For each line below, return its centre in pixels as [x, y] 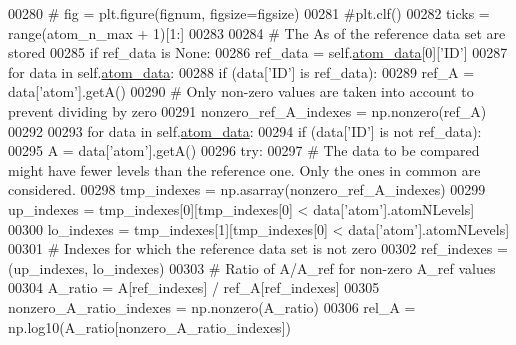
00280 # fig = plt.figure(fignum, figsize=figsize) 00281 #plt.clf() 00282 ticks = [249, 13]
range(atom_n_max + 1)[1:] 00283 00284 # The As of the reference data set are [257, 32]
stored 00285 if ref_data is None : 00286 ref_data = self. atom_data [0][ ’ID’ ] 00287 [258, 52]
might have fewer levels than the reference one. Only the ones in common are [244, 169]
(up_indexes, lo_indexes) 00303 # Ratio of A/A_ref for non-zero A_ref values [252, 267]
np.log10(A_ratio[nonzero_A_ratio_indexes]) [149, 326]
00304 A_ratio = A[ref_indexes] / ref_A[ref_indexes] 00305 [194, 287]
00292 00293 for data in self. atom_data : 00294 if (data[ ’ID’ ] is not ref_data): [245, 130]
